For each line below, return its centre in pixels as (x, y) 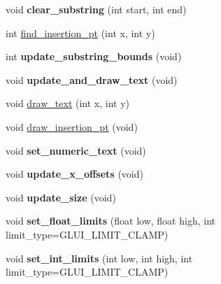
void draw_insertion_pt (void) (72, 126)
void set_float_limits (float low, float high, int (110, 221)
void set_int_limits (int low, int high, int (99, 258)
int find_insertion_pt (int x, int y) (80, 33)
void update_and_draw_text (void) (92, 79)
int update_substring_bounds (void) (94, 56)
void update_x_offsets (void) (74, 174)
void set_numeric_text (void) (76, 150)
